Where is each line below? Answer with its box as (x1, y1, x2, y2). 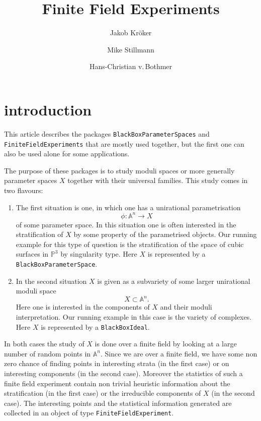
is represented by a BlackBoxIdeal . (41, 321, 150, 332)
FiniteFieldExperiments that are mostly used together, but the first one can (4, 138, 244, 149)
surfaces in (16, 249, 49, 259)
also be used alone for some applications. (4, 148, 130, 159)
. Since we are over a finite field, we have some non (100, 348, 257, 358)
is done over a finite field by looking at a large (95, 338, 237, 349)
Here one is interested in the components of (16, 302, 150, 312)
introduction (4, 99, 92, 119)
